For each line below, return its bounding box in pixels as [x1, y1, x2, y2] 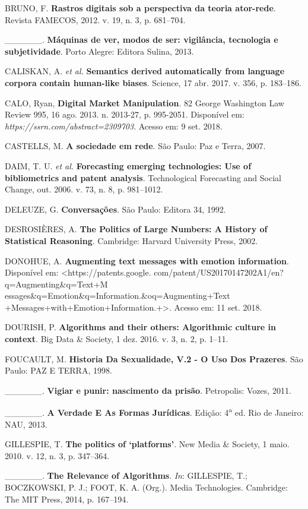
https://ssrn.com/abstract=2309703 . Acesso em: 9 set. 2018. [5, 119, 223, 132]
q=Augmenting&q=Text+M [5, 277, 108, 290]
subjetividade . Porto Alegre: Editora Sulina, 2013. [5, 45, 194, 57]
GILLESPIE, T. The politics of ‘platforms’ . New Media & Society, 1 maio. [5, 438, 290, 450]
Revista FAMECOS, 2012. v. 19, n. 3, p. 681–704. [5, 13, 186, 26]
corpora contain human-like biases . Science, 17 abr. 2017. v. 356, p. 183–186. [5, 76, 301, 88]
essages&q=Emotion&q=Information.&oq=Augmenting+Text [5, 289, 230, 302]
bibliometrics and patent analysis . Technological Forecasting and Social [5, 171, 281, 184]
